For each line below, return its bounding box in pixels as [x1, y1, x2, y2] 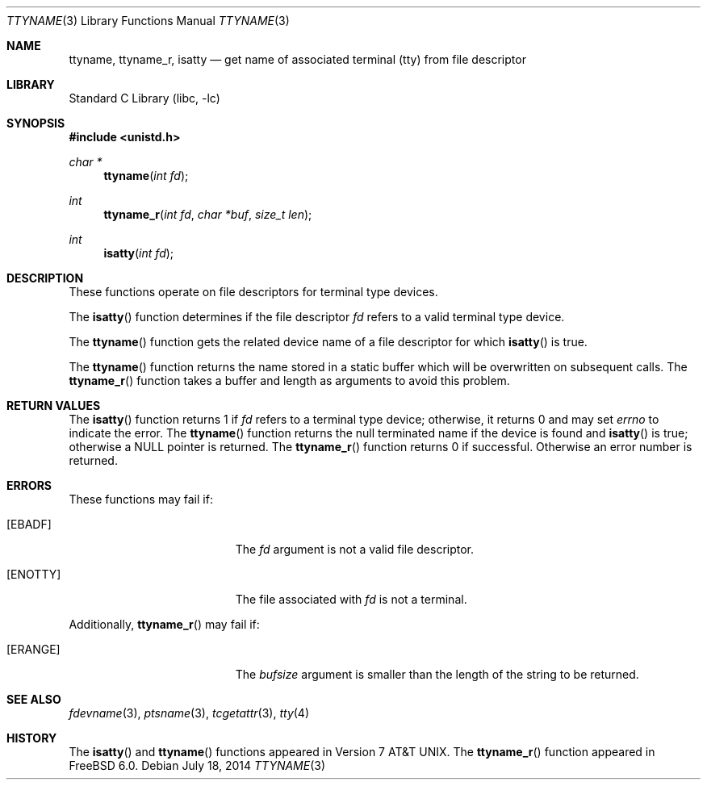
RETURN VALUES [6, 399, 101, 412]
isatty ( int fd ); [103, 246, 174, 260]
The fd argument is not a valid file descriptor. [235, 542, 475, 556]
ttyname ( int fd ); [103, 169, 189, 182]
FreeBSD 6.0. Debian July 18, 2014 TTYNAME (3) [69, 759, 326, 772]
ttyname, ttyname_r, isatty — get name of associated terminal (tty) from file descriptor [69, 52, 526, 66]
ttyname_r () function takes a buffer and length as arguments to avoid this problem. [69, 374, 510, 387]
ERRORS [6, 479, 52, 492]
